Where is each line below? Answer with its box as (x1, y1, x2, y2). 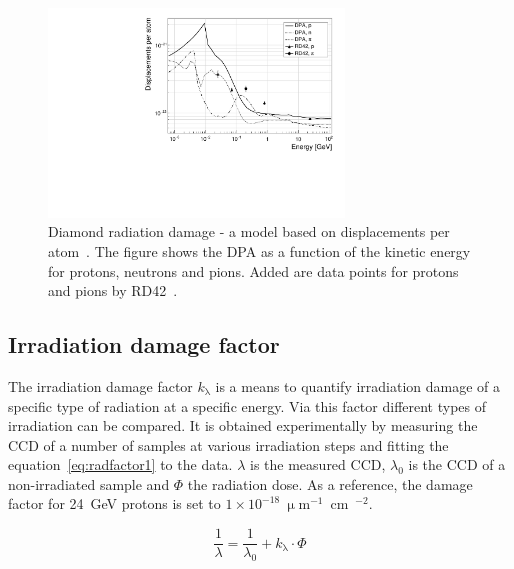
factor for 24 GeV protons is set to (8, 493, 221, 514)
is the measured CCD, (250, 454, 386, 475)
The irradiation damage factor (8, 375, 193, 396)
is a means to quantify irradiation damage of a (215, 375, 501, 396)
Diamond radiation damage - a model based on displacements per (48, 221, 450, 242)
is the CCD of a (408, 454, 506, 475)
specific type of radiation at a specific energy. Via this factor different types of (8, 395, 487, 416)
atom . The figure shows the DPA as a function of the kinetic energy (48, 240, 471, 261)
